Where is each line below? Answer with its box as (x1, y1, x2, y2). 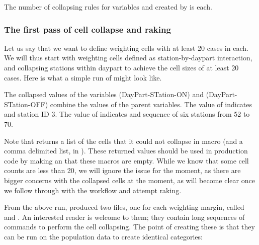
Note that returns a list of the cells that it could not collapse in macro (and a (4, 135, 243, 146)
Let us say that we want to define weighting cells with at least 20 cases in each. (4, 42, 248, 53)
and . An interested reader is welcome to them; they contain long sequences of (4, 211, 245, 222)
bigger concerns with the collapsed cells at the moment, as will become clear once (4, 175, 255, 185)
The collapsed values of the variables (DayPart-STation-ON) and (4, 89, 204, 100)
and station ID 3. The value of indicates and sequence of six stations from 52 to (4, 109, 250, 119)
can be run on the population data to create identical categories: (4, 231, 203, 241)
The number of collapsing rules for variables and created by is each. (4, 2, 212, 12)
